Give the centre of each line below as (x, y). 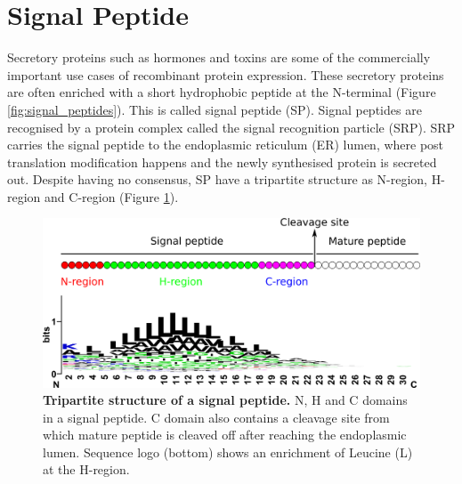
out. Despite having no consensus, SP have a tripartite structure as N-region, (217, 179)
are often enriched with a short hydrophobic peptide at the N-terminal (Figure (222, 92)
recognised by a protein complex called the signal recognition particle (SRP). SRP (231, 127)
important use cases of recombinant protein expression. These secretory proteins (226, 74)
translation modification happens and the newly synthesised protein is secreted (222, 161)
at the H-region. (86, 469)
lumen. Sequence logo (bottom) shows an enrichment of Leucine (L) (228, 452)
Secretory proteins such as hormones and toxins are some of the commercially (219, 57)
